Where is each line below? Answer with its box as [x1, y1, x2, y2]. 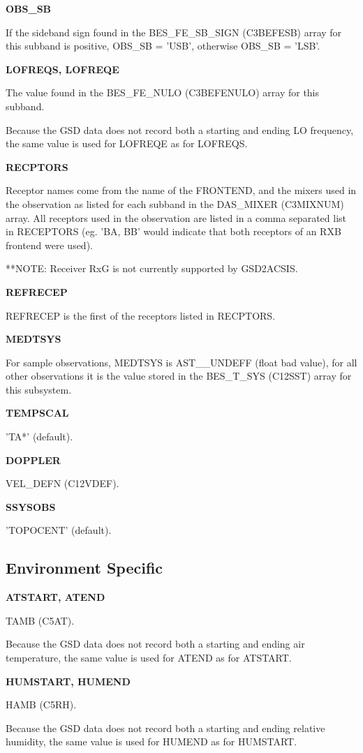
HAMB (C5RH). [6, 697, 77, 712]
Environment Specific [6, 557, 163, 579]
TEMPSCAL [6, 405, 69, 420]
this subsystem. [6, 382, 72, 396]
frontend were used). [6, 237, 93, 252]
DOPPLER [6, 452, 61, 467]
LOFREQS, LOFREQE [6, 61, 119, 76]
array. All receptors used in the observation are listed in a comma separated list [6, 210, 346, 225]
